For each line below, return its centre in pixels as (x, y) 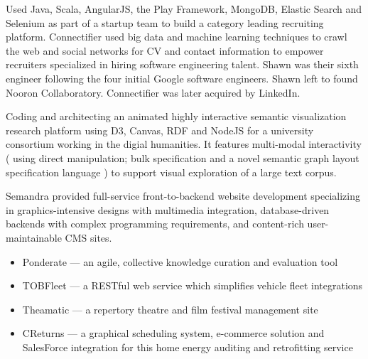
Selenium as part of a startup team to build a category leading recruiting (165, 22)
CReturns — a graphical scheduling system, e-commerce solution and (173, 333)
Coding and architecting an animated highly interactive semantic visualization (176, 116)
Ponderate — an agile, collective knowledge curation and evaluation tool (180, 261)
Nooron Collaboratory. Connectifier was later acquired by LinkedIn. (153, 92)
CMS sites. (88, 237)
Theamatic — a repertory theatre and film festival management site (170, 309)
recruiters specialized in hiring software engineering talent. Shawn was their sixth (182, 64)
